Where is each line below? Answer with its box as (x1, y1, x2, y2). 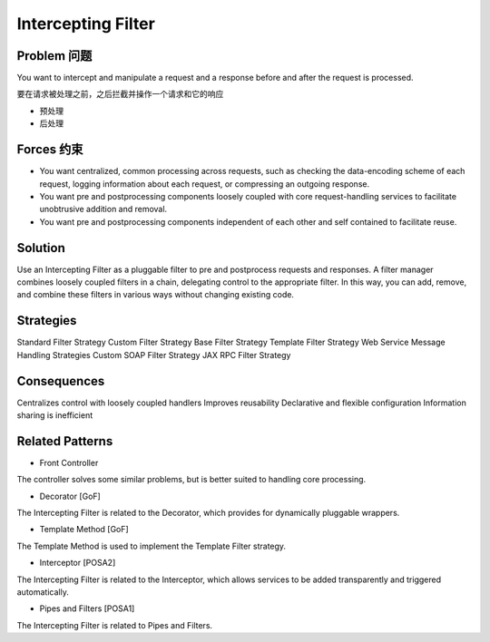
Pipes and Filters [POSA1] (39, 603, 135, 614)
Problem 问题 (16, 48, 93, 63)
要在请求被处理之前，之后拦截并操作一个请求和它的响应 (16, 89, 224, 100)
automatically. (16, 587, 70, 598)
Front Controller (39, 457, 99, 468)
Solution (16, 240, 65, 256)
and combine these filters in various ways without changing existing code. (16, 289, 295, 300)
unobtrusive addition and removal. (39, 204, 168, 215)
